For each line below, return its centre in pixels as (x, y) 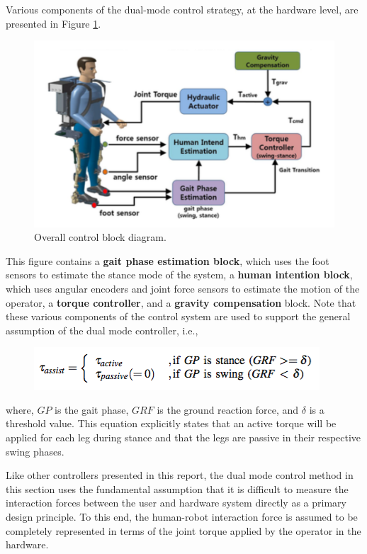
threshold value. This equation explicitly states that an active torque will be (171, 423)
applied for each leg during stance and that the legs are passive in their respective (183, 437)
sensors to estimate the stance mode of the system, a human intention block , (179, 275)
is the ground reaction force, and (228, 409)
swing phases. (35, 451)
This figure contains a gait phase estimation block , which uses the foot (168, 260)
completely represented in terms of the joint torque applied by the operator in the (183, 530)
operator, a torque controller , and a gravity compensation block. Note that (181, 302)
